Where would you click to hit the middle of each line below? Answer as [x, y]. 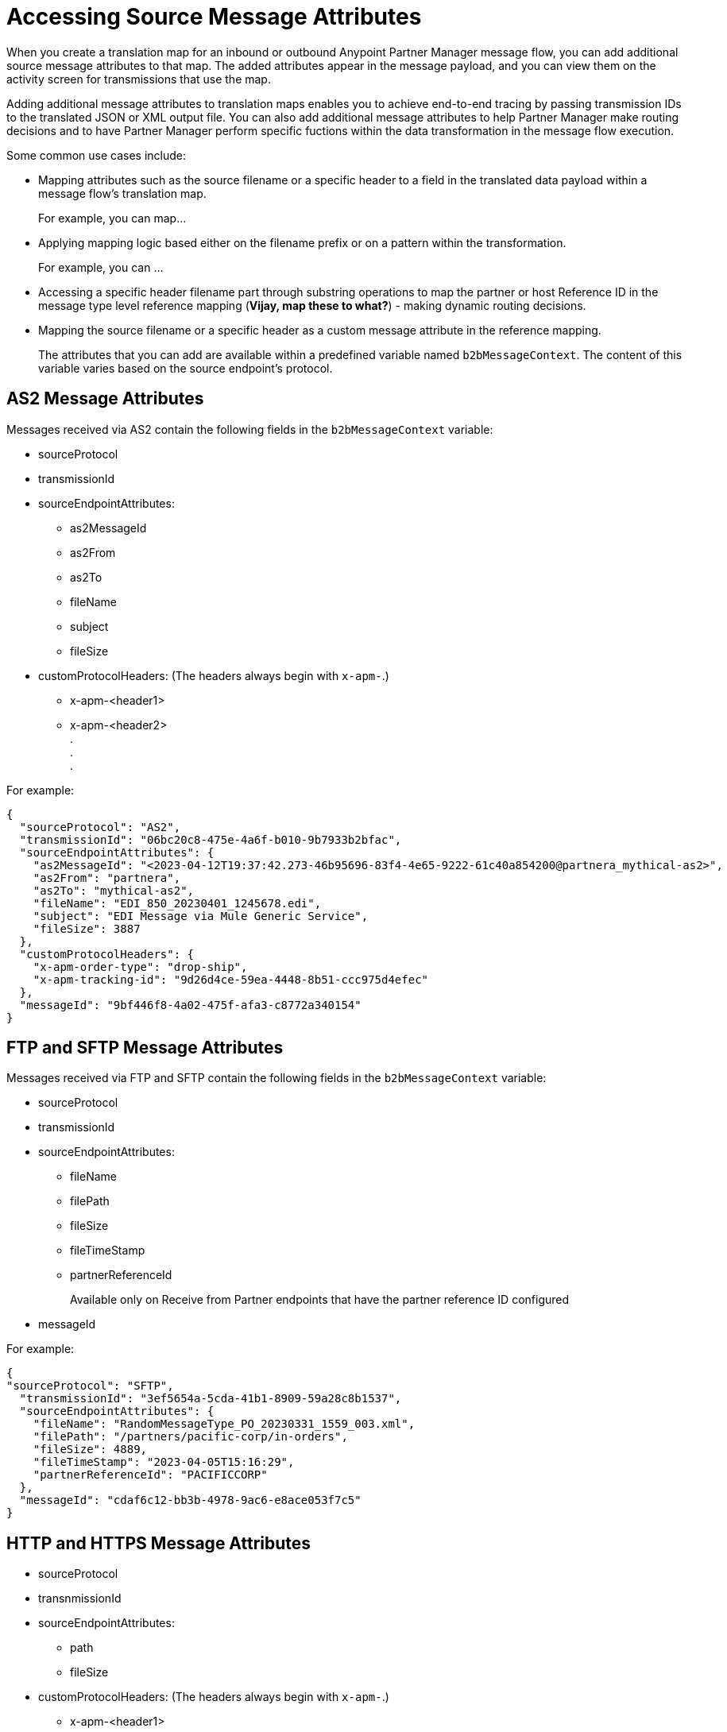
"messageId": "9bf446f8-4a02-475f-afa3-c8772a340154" [190, 1005]
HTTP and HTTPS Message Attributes [159, 1543]
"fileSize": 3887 [87, 928]
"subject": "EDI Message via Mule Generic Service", [201, 916]
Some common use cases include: [97, 155]
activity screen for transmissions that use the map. [139, 79]
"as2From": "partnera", [107, 878]
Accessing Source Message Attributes [214, 17]
